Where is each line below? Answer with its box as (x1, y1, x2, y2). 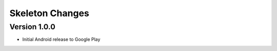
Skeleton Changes (9, 8, 89, 19)
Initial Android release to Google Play (22, 36, 101, 42)
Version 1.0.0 (9, 22, 56, 31)
